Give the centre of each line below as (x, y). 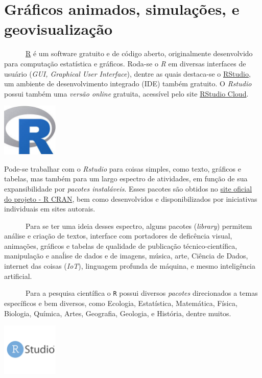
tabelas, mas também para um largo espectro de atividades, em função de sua (126, 179)
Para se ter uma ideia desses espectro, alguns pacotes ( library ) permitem (139, 226)
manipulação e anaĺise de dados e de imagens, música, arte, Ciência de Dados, (126, 256)
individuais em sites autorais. (50, 209)
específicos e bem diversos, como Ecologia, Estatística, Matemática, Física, (121, 303)
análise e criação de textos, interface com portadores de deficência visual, (118, 236)
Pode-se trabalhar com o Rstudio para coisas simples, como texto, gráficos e (123, 168)
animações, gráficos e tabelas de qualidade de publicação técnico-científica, (121, 245)
